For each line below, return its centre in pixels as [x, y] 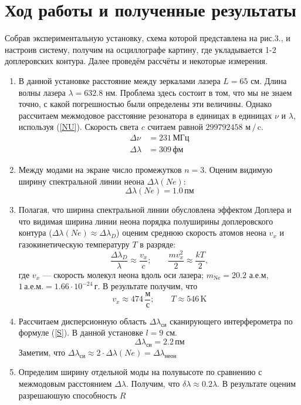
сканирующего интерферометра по [231, 321]
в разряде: [158, 244]
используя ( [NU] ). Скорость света [79, 127]
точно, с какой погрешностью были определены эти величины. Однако [145, 104]
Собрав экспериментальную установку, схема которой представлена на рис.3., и [148, 38]
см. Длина [269, 80]
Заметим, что [42, 352]
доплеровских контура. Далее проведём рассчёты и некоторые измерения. [136, 61]
